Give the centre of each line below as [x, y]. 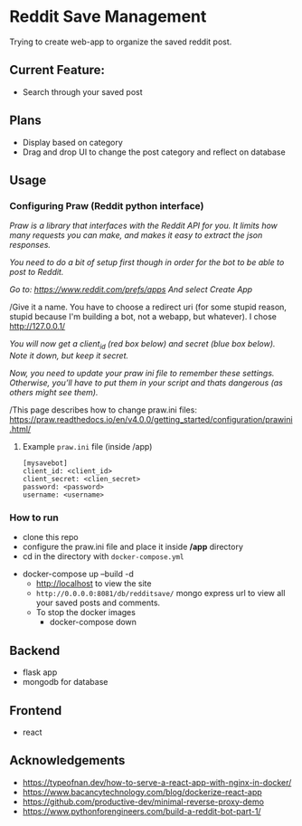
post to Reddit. [37, 272]
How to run [34, 517]
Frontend [36, 711]
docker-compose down [93, 622]
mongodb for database [65, 682]
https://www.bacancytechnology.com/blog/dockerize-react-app [142, 792]
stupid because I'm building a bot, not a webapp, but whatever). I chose [143, 317]
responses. [30, 245]
